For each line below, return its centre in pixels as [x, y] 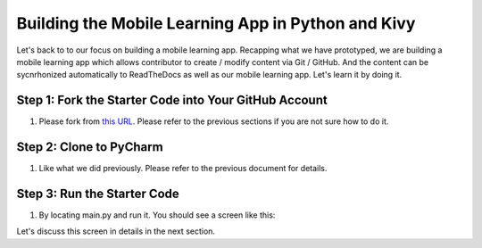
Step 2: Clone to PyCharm [90, 147]
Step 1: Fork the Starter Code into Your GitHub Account [172, 100]
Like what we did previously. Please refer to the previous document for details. [183, 169]
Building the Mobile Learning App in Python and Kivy [216, 23]
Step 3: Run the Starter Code [98, 193]
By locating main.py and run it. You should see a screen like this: [157, 215]
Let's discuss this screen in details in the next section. [116, 231]
